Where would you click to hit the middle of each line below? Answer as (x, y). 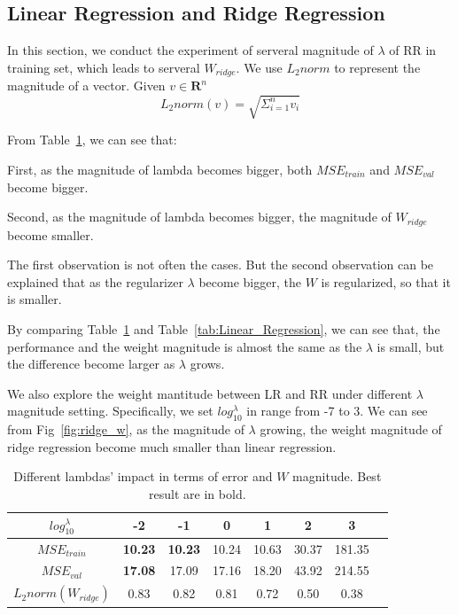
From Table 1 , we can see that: (92, 140)
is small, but (411, 346)
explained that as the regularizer (95, 281)
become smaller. (50, 234)
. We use (259, 67)
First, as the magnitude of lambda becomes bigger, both (160, 169)
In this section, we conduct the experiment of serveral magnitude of (190, 50)
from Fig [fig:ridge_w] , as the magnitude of (126, 429)
